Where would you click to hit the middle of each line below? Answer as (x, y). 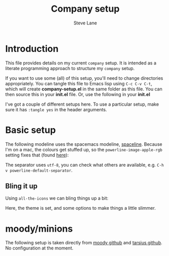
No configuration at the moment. (39, 248)
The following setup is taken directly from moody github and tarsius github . (84, 243)
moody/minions (39, 229)
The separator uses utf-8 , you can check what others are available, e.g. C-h (84, 165)
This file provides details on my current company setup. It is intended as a (81, 63)
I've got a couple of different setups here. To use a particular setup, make (82, 104)
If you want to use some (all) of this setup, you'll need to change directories (84, 78)
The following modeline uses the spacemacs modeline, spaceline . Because (84, 144)
